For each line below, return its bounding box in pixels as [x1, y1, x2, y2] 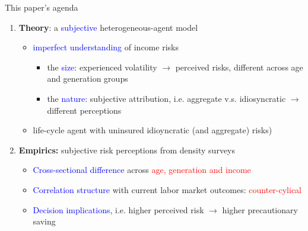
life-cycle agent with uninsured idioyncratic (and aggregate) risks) [33, 124, 272, 136]
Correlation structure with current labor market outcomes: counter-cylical [33, 183, 302, 195]
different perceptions [47, 104, 122, 116]
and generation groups [47, 72, 128, 85]
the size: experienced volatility [47, 60, 157, 73]
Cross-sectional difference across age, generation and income [33, 163, 251, 176]
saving [33, 215, 56, 227]
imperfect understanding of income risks [33, 41, 179, 53]
